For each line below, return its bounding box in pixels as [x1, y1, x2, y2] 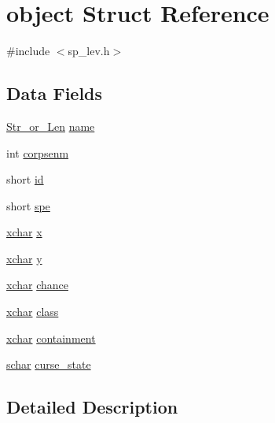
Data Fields [6, 81, 103, 106]
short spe [6, 197, 50, 213]
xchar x [6, 224, 42, 240]
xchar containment [6, 329, 96, 346]
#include [6, 43, 50, 59]
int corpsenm [6, 144, 69, 161]
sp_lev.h [68, 43, 110, 59]
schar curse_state [6, 356, 91, 373]
